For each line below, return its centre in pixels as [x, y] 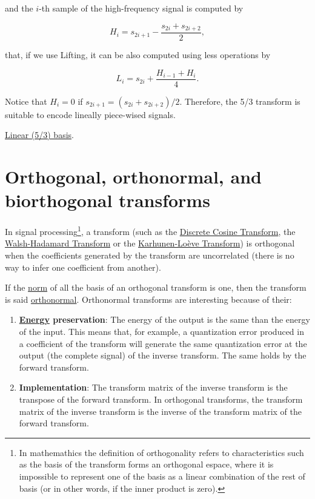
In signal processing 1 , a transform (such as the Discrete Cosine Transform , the [150, 230]
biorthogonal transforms [108, 200]
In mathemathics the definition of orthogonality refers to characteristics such [161, 452]
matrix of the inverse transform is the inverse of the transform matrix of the [160, 411]
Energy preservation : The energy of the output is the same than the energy [164, 319]
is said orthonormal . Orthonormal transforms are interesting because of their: [148, 299]
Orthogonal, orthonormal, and [133, 177]
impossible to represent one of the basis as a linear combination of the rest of [162, 476]
